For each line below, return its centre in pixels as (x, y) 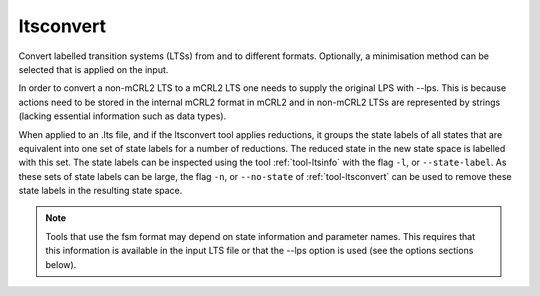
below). (61, 264)
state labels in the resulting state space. (100, 191)
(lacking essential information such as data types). (122, 116)
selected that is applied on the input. (93, 69)
